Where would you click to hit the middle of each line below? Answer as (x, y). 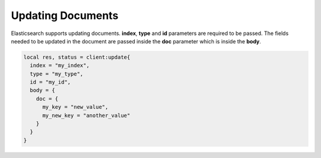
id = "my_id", (51, 82)
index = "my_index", (60, 66)
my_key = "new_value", (75, 107)
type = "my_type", (56, 74)
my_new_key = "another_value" (86, 115)
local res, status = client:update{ (77, 57)
